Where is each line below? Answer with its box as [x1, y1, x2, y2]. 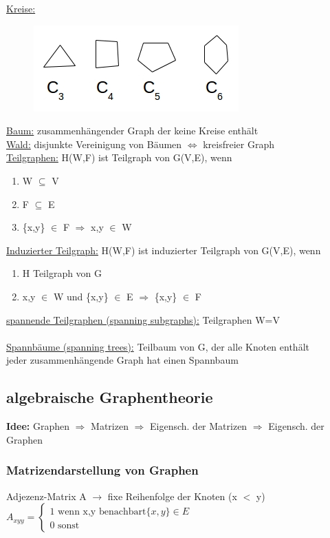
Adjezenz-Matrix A [6, 488, 87, 503]
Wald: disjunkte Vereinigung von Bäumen [6, 136, 182, 151]
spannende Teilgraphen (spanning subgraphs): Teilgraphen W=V [6, 312, 280, 327]
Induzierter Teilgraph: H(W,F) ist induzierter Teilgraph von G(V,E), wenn [6, 242, 321, 257]
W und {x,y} [53, 289, 109, 303]
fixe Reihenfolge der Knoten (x [107, 488, 237, 503]
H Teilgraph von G [22, 266, 102, 280]
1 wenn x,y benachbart [49, 507, 146, 517]
